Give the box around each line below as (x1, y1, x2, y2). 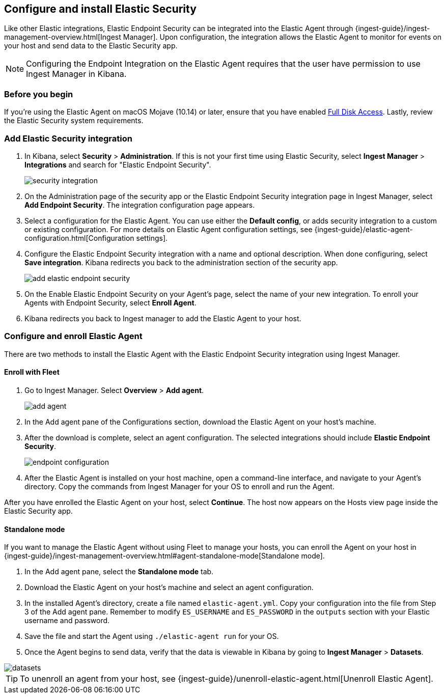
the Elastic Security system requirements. (4, 116, 144, 125)
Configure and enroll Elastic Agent (4, 331, 143, 342)
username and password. (24, 616, 110, 625)
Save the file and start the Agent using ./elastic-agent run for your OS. (24, 632, 279, 641)
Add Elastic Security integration (4, 133, 132, 144)
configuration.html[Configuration (24, 233, 134, 242)
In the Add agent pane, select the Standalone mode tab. (24, 567, 214, 576)
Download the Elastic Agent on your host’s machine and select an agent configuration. (24, 583, 314, 592)
